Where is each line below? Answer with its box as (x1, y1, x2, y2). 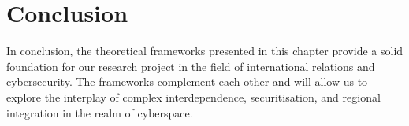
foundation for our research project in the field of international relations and (6, 57, 375, 74)
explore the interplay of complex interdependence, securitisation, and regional (6, 88, 381, 105)
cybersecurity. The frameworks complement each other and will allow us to (6, 73, 368, 90)
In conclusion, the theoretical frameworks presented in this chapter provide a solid (6, 43, 403, 59)
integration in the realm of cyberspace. (6, 104, 193, 120)
